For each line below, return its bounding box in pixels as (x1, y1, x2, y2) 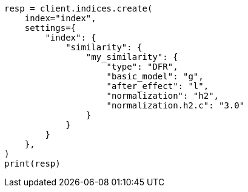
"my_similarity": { (85, 52, 178, 62)
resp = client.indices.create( (4, 4, 153, 13)
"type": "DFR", (106, 62, 178, 71)
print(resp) (4, 159, 61, 168)
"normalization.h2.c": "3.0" (106, 101, 245, 110)
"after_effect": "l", (106, 81, 209, 91)
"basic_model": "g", (106, 71, 204, 81)
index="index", (24, 13, 96, 23)
